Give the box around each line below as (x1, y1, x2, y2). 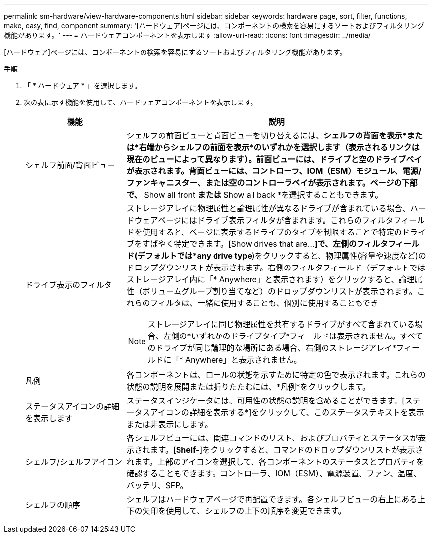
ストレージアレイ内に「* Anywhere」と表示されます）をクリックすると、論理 (126, 274, 415, 284)
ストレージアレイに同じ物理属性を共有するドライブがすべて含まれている (147, 319, 415, 329)
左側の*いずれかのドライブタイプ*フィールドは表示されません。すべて (163, 331, 423, 341)
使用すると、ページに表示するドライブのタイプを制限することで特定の (142, 227, 402, 237)
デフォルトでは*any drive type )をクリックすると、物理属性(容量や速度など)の (137, 251, 426, 261)
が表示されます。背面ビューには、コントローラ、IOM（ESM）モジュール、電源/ (126, 166, 422, 176)
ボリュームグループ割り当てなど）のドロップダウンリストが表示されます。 (142, 286, 417, 296)
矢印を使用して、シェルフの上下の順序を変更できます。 (142, 506, 346, 516)
